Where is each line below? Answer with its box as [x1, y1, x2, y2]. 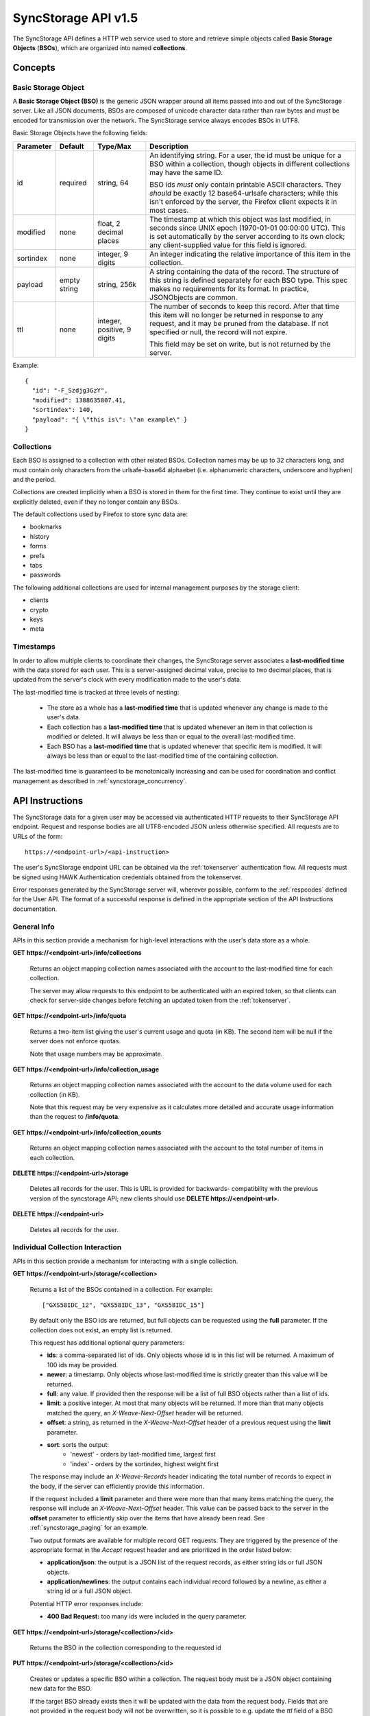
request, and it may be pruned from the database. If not [149, 318, 329, 328]
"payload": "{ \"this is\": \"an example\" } [32, 415, 188, 424]
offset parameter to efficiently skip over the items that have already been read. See [29, 1514, 265, 1522]
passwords [29, 570, 61, 579]
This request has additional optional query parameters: [29, 1338, 185, 1347]
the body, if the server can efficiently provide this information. [29, 1482, 205, 1490]
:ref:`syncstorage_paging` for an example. [29, 1524, 149, 1532]
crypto [29, 605, 49, 614]
